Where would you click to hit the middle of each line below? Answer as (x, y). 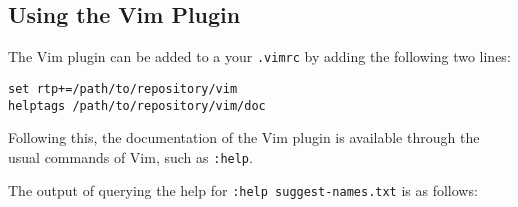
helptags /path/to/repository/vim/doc (137, 105)
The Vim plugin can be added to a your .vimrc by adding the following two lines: (259, 56)
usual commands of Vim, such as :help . (130, 156)
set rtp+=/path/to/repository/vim (123, 88)
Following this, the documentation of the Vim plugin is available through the (244, 137)
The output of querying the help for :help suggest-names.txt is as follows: (243, 190)
